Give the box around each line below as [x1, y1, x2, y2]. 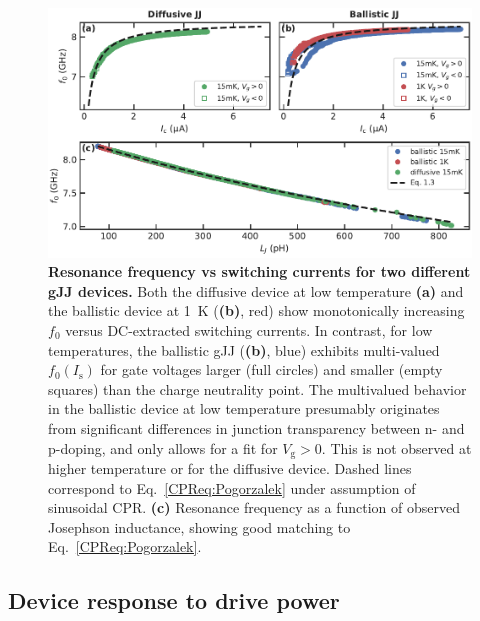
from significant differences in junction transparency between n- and [48, 417, 465, 438]
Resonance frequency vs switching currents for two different [48, 261, 471, 282]
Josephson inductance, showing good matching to [48, 516, 351, 537]
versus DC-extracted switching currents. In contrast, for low [65, 319, 433, 340]
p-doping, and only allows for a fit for [48, 437, 278, 458]
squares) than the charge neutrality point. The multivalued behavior [48, 378, 467, 399]
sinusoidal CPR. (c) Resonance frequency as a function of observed [48, 497, 460, 518]
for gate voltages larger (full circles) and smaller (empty [100, 359, 443, 380]
